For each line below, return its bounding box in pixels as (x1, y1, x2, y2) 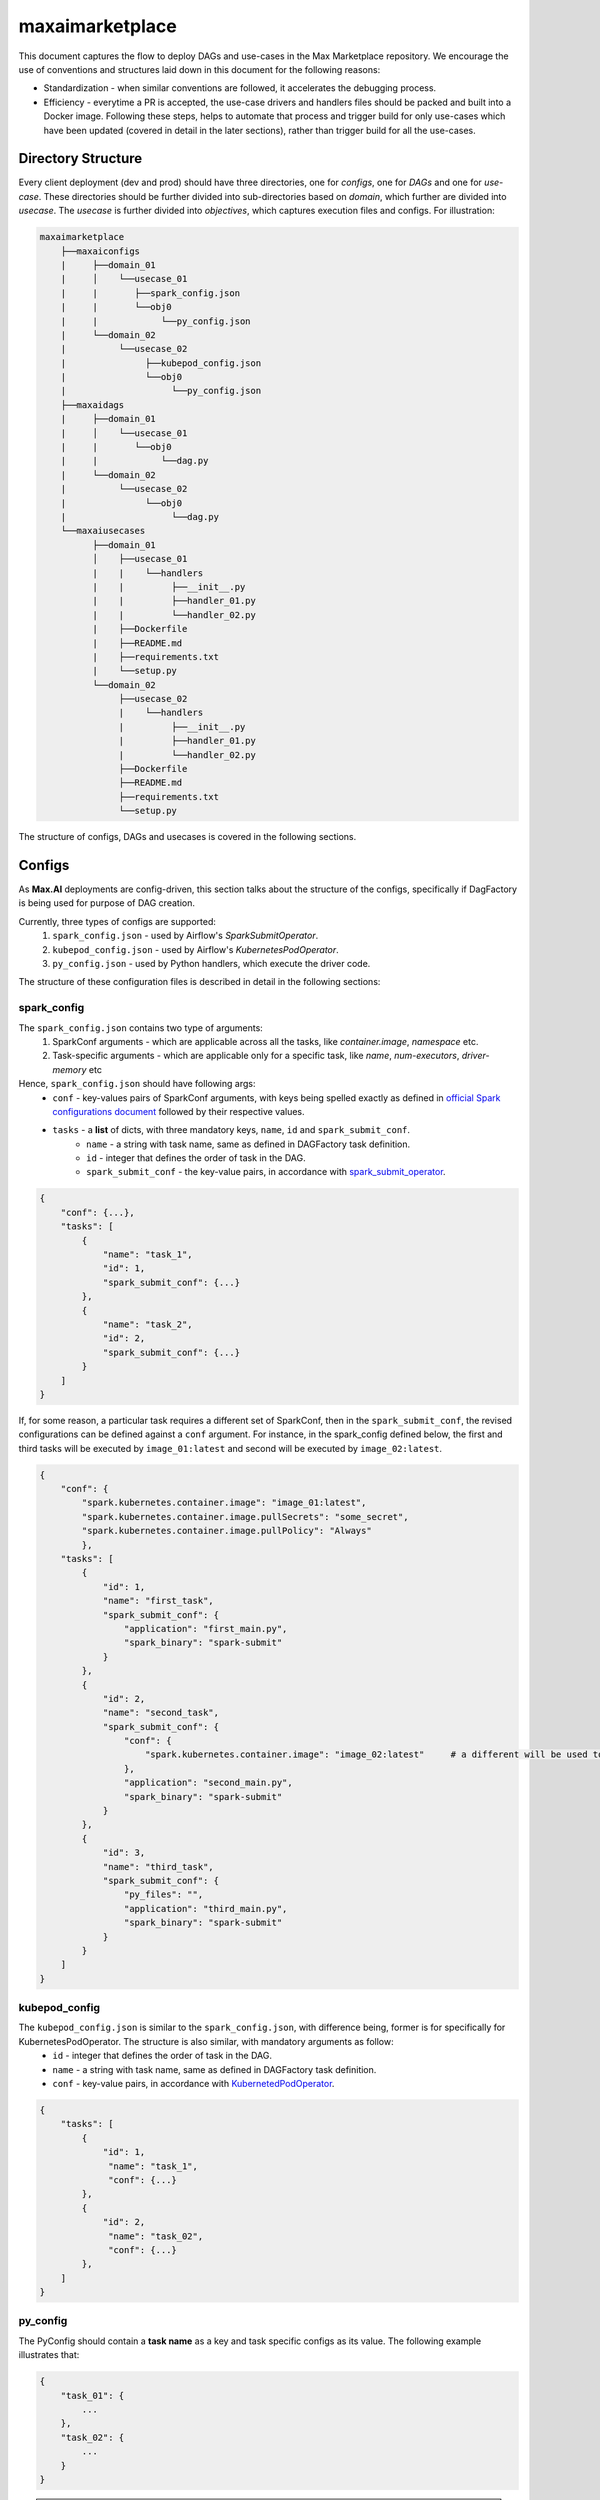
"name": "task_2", (102, 1318, 194, 1330)
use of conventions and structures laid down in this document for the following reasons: (18, 63, 381, 75)
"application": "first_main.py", (123, 1623, 288, 1634)
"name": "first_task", (102, 1595, 214, 1607)
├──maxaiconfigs (60, 245, 140, 257)
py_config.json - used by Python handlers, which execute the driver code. (52, 958, 371, 970)
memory (52, 1063, 87, 1075)
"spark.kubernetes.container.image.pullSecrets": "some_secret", (81, 1511, 409, 1522)
